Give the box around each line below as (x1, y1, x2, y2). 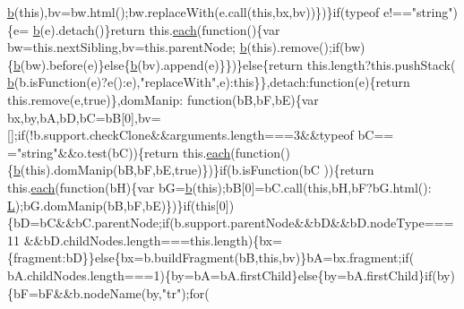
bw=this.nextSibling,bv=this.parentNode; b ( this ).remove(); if (7, 38, 340, 56)
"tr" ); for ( (161, 283, 210, 302)
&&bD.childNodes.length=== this (23, 230, 211, 249)
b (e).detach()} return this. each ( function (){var (32, 20, 280, 39)
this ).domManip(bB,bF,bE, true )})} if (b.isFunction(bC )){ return (25, 160, 374, 179)
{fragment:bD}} (7, 248, 95, 267)
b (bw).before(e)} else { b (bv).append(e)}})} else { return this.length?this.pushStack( (13, 55, 456, 73)
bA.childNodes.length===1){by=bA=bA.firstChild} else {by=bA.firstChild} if (7, 265, 433, 284)
